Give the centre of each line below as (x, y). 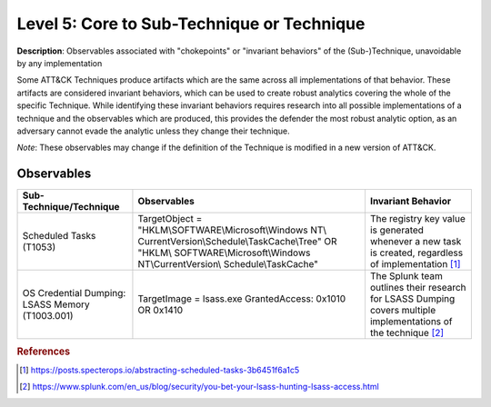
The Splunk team (406, 276)
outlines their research (418, 288)
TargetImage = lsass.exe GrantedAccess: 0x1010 (242, 299)
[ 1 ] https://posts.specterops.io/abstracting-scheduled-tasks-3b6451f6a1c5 (160, 370)
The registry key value (417, 219)
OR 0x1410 (160, 311)
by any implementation (60, 63)
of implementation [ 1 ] (415, 264)
